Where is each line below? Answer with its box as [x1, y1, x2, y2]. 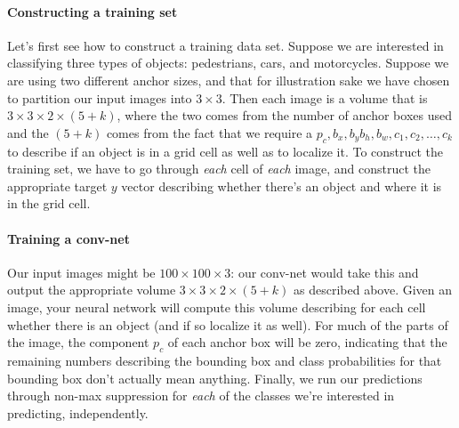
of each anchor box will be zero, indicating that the [167, 333, 447, 351]
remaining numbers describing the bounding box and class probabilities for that [7, 351, 442, 369]
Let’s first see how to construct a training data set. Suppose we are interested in [7, 36, 444, 54]
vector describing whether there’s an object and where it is [121, 176, 442, 195]
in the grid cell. [7, 194, 91, 213]
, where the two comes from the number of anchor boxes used [117, 106, 452, 125]
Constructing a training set [7, 2, 178, 20]
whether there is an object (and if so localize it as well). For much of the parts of [7, 315, 448, 334]
